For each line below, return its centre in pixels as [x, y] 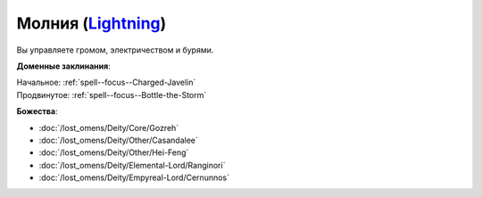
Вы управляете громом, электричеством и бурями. [115, 50]
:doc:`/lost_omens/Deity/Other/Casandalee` [118, 140]
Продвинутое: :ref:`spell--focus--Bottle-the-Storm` [112, 94]
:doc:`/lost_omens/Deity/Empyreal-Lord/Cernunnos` [134, 177]
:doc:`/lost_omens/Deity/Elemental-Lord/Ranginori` [132, 165]
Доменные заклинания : [63, 66]
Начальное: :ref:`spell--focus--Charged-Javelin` [106, 82]
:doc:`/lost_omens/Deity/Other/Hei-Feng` [114, 152]
